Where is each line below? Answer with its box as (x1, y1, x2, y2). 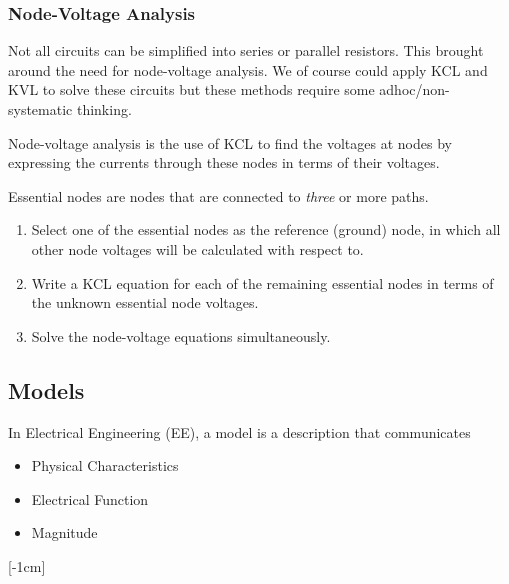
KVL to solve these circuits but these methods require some (8, 79, 375, 100)
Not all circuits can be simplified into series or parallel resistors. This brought (8, 40, 484, 61)
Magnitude (31, 522, 98, 543)
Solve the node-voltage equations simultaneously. (31, 325, 331, 346)
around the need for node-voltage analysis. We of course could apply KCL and (8, 59, 488, 80)
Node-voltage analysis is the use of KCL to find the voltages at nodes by (8, 132, 452, 153)
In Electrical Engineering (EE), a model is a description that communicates (8, 421, 471, 442)
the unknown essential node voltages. (31, 292, 259, 313)
